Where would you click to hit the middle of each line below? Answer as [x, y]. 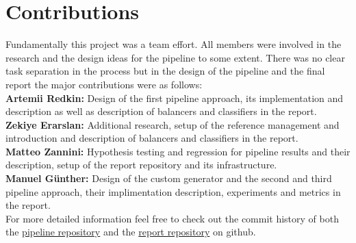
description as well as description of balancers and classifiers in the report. [161, 111]
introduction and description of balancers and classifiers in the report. [152, 138]
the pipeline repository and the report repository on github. [131, 232]
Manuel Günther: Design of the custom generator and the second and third [169, 178]
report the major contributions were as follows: [104, 84]
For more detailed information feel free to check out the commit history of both [172, 218]
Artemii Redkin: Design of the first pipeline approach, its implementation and [175, 98]
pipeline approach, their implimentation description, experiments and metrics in [173, 191]
